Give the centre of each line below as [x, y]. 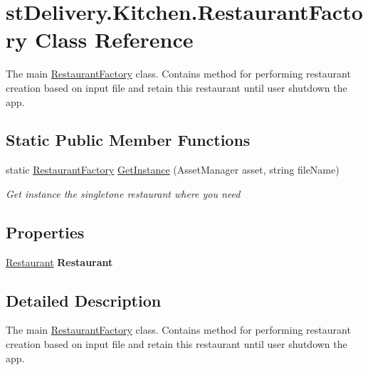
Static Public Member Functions [128, 140]
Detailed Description [84, 300]
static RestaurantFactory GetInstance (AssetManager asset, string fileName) [173, 170]
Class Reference [114, 39]
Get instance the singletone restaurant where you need [123, 193]
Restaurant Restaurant [59, 261]
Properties [45, 232]
